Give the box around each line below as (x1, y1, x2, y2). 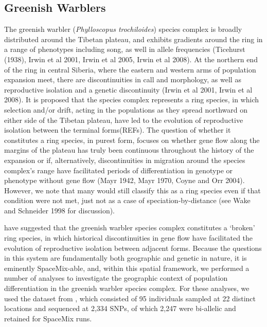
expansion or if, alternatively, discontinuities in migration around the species (4, 154, 245, 165)
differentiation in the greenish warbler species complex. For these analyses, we (4, 283, 250, 294)
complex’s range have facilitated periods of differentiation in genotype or (4, 165, 233, 175)
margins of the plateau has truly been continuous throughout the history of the (4, 144, 254, 155)
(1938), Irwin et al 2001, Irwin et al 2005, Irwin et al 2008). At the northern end (4, 53, 258, 64)
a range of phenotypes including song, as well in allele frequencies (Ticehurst (4, 44, 245, 55)
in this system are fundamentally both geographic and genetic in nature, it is (4, 252, 247, 263)
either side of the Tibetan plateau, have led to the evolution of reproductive (4, 114, 243, 125)
